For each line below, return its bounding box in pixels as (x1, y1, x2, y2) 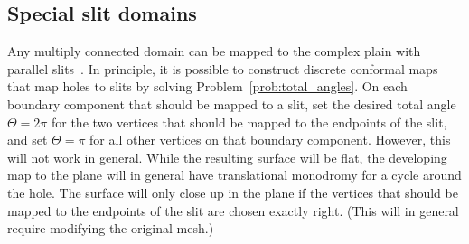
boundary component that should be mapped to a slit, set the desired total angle (7, 94, 456, 113)
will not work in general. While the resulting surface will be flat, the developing (7, 147, 447, 166)
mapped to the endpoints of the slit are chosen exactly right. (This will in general (7, 201, 459, 220)
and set (7, 130, 48, 149)
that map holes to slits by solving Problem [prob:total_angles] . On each (7, 77, 408, 96)
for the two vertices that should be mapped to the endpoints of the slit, (51, 112, 447, 131)
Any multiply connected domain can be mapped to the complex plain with (7, 42, 421, 61)
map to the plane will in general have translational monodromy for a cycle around (7, 165, 462, 184)
